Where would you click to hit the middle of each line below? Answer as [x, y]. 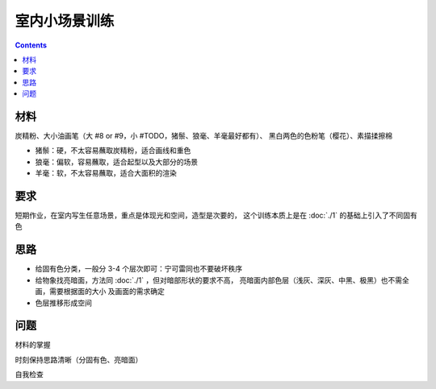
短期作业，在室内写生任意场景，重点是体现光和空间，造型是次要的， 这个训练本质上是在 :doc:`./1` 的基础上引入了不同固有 [216, 215]
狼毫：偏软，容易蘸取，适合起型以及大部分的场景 [116, 162]
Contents [31, 45]
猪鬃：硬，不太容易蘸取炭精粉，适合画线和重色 [113, 151]
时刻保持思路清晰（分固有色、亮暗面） [79, 359]
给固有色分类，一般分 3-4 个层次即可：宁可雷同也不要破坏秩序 [139, 269]
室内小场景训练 [65, 21]
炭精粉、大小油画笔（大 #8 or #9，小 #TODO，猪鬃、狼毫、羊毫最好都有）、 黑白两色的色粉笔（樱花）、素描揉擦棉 [204, 136]
